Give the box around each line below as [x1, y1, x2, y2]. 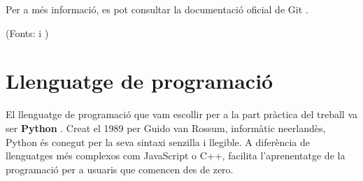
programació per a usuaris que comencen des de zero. [6, 161, 234, 176]
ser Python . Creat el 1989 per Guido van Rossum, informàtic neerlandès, [6, 120, 326, 135]
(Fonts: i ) [6, 25, 49, 40]
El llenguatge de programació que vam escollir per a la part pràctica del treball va [6, 107, 357, 122]
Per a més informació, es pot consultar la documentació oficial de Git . [6, 2, 308, 16]
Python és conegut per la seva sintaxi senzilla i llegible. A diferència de [6, 134, 310, 149]
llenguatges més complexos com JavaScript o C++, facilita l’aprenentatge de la [6, 148, 346, 163]
